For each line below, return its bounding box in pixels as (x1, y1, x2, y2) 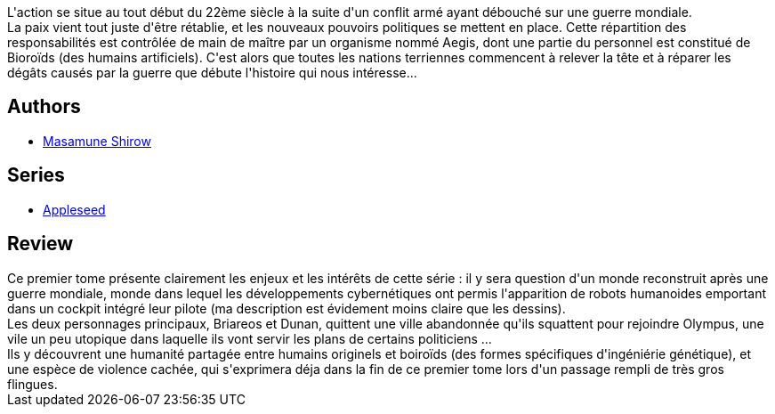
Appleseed (43, 201, 106, 217)
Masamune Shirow (43, 133, 151, 149)
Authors (7, 95, 81, 118)
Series (7, 164, 65, 187)
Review (7, 232, 74, 256)
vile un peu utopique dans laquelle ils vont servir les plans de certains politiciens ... (7, 330, 492, 346)
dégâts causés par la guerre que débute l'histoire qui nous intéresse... (7, 65, 417, 80)
